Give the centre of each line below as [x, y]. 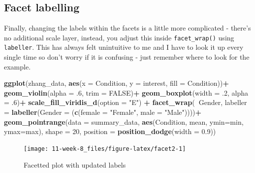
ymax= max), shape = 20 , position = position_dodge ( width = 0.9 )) [110, 131]
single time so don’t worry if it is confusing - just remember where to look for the [127, 57]
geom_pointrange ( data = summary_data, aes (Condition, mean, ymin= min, [124, 121]
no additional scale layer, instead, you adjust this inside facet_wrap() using [119, 37]
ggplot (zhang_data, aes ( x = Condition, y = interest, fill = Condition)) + [116, 83]
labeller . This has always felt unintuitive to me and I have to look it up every [124, 47]
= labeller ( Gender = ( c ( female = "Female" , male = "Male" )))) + [103, 112]
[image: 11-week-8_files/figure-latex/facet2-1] [105, 149]
